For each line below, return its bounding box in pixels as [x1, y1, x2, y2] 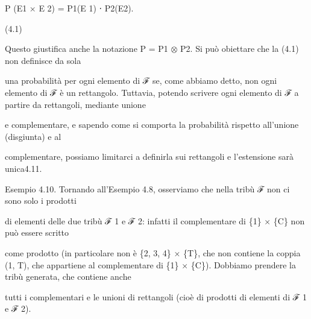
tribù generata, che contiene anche [5, 270, 131, 283]
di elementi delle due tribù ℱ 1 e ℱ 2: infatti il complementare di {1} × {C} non [5, 214, 305, 227]
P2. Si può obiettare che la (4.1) [180, 42, 299, 55]
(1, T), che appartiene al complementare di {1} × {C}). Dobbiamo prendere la [5, 258, 296, 271]
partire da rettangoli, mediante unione [5, 98, 146, 110]
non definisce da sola [5, 54, 81, 66]
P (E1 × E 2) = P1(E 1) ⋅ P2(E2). [5, 2, 134, 14]
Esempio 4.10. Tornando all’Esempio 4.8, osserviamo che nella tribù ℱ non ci [5, 182, 290, 195]
